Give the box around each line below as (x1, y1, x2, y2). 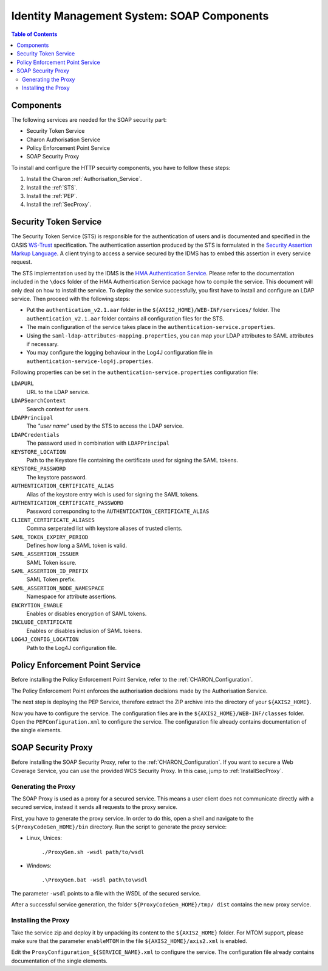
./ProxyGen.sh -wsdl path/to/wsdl (41, 849, 145, 855)
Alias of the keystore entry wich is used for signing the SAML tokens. (26, 490, 199, 498)
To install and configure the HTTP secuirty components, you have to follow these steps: (11, 164, 231, 171)
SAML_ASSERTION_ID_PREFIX (11, 568, 89, 575)
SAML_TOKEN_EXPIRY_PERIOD (11, 534, 89, 540)
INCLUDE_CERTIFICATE (11, 619, 73, 626)
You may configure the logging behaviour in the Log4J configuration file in (26, 349, 213, 356)
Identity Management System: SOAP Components (11, 9, 269, 23)
